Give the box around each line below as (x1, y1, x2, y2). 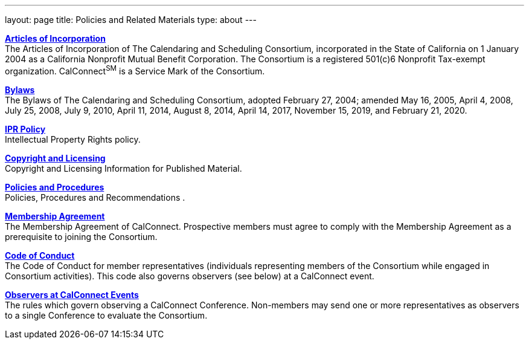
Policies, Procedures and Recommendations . (5, 192, 185, 203)
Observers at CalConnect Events (5, 289, 139, 300)
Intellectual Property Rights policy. (5, 134, 141, 144)
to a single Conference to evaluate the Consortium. (5, 310, 208, 320)
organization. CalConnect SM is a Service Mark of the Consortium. (5, 64, 265, 76)
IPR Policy (5, 123, 46, 134)
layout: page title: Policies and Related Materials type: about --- (5, 15, 257, 25)
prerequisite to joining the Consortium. (5, 231, 158, 242)
